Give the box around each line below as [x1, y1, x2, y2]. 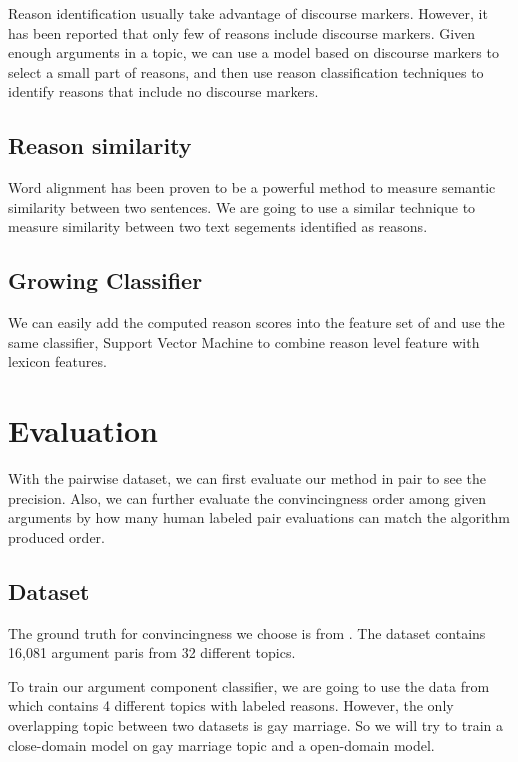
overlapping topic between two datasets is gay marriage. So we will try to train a [8, 715, 504, 736]
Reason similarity [8, 130, 192, 161]
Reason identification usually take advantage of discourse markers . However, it [8, 3, 488, 23]
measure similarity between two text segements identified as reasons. [8, 216, 428, 237]
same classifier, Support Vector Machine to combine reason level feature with [8, 331, 480, 352]
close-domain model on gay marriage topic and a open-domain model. [8, 734, 435, 755]
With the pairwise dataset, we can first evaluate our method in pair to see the [8, 468, 486, 489]
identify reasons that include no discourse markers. [8, 81, 319, 102]
